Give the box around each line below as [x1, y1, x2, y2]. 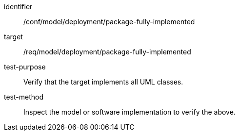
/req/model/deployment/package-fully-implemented [23, 48, 191, 56]
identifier [4, 2, 33, 11]
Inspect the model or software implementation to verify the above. [23, 108, 236, 116]
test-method [4, 93, 43, 101]
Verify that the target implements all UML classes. [23, 78, 183, 86]
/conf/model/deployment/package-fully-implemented [23, 17, 195, 26]
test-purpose [4, 63, 46, 71]
